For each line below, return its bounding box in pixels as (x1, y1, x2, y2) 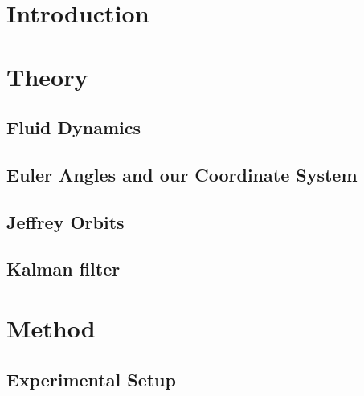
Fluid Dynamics (6, 115, 141, 140)
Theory (6, 59, 88, 92)
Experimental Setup (6, 366, 176, 391)
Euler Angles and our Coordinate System (6, 161, 358, 186)
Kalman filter (6, 256, 121, 281)
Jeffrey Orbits (6, 209, 125, 234)
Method (6, 312, 96, 345)
